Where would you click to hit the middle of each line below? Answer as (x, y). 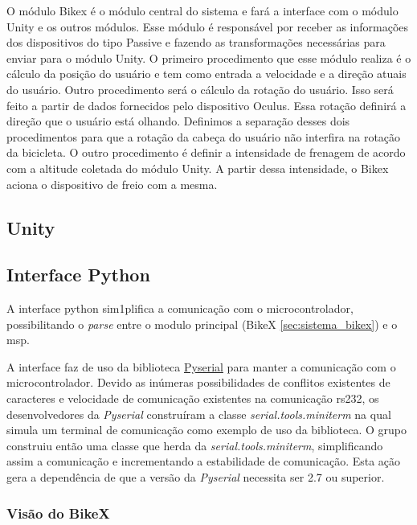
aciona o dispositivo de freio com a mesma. (112, 184)
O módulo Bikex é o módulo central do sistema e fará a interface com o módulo (202, 10)
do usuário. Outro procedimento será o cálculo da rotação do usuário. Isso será (200, 89)
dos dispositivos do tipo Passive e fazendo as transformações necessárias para (196, 42)
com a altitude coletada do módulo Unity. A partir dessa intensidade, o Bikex (198, 168)
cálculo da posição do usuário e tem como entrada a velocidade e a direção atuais (206, 74)
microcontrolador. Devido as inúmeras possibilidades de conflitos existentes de (198, 382)
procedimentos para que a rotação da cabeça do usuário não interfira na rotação (204, 136)
